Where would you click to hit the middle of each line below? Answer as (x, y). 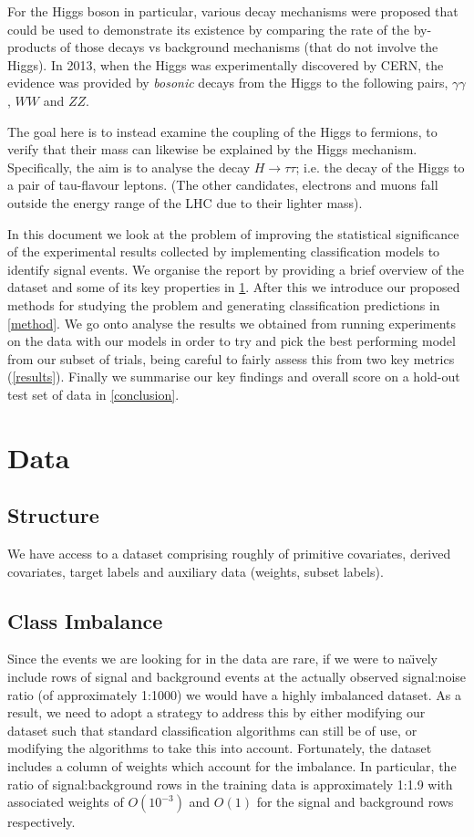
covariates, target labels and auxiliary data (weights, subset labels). (196, 571)
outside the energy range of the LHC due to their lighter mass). (185, 202)
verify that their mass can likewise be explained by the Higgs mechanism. (212, 149)
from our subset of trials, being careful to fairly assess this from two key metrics (231, 358)
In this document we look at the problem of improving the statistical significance (233, 233)
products (32, 47)
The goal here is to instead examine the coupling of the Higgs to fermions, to (222, 131)
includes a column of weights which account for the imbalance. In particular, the (232, 766)
